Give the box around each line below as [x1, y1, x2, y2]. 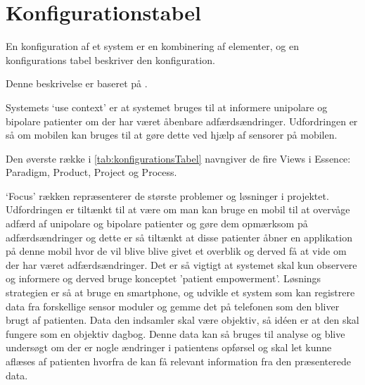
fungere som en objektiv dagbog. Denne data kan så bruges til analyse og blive [6, 326, 345, 341]
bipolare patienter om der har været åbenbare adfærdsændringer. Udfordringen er [6, 113, 358, 128]
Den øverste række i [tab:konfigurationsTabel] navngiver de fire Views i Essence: [6, 151, 351, 165]
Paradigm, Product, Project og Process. [6, 165, 177, 179]
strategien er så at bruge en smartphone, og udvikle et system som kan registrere [6, 285, 355, 300]
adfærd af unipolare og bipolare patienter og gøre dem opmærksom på [6, 216, 308, 231]
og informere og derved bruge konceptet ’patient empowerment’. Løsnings [6, 271, 321, 286]
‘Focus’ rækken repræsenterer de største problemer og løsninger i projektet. [6, 188, 329, 203]
